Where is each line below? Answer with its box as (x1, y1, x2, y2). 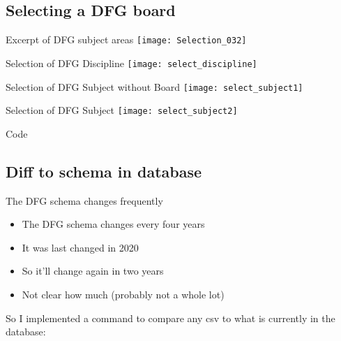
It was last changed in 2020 (22, 240, 139, 254)
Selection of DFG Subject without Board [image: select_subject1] (6, 79, 303, 94)
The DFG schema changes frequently (6, 193, 163, 208)
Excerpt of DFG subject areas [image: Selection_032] (6, 32, 247, 47)
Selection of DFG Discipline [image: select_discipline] (6, 55, 257, 70)
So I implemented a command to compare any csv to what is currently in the (6, 310, 335, 325)
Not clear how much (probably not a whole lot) (22, 287, 225, 301)
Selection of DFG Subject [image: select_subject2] (6, 103, 238, 117)
